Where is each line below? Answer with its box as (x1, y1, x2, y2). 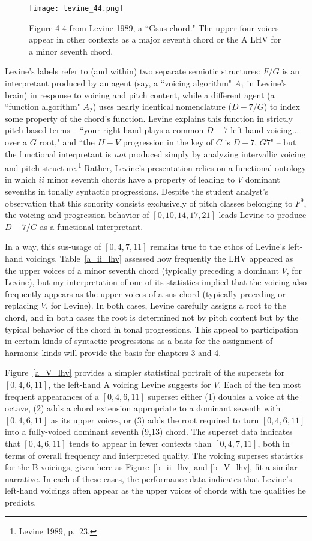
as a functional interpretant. (40, 220, 143, 232)
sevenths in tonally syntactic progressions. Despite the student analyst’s (5, 185, 269, 198)
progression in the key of (122, 136, 214, 148)
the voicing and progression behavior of (5, 208, 149, 221)
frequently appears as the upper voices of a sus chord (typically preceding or (5, 287, 286, 300)
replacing (5, 299, 38, 312)
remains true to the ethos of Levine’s (150, 240, 286, 253)
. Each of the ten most (218, 378, 301, 390)
